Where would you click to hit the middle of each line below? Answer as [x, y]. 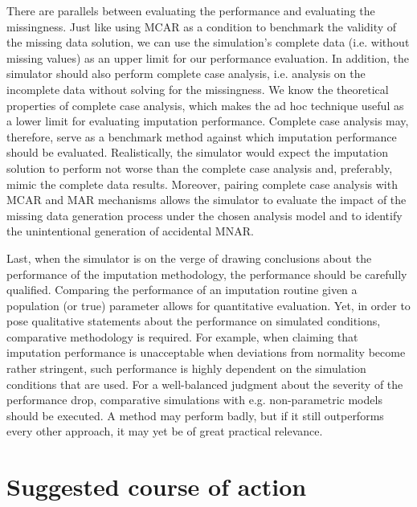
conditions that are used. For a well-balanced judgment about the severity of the [205, 384]
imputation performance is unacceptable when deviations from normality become [206, 352]
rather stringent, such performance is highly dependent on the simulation [186, 368]
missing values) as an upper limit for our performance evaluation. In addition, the [208, 57]
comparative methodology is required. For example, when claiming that [182, 336]
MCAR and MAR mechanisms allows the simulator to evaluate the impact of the [206, 200]
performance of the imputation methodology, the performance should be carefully [207, 274]
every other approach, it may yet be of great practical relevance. [165, 431]
